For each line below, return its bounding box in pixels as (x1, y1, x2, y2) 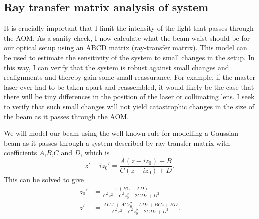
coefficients (4, 147, 37, 158)
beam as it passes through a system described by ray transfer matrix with (4, 137, 230, 148)
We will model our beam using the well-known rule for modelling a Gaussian (4, 128, 239, 138)
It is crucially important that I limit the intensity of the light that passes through (4, 23, 254, 33)
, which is (80, 147, 110, 158)
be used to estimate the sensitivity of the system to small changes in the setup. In (4, 52, 255, 62)
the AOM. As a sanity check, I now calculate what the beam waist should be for (4, 32, 250, 43)
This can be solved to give (4, 174, 84, 184)
